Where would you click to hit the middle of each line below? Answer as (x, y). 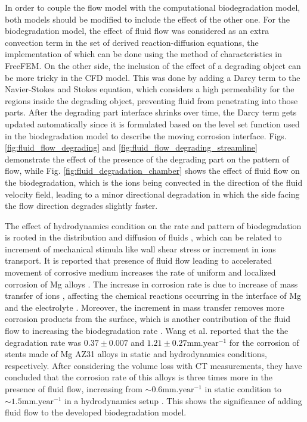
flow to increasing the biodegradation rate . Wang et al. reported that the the (147, 331)
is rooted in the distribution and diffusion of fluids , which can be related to (143, 237)
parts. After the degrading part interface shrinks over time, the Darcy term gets (151, 112)
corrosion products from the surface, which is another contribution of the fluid (148, 319)
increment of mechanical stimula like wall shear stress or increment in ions (140, 248)
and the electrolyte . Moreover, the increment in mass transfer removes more (145, 307)
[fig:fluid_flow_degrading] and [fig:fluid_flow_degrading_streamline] (131, 147)
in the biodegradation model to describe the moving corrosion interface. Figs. (146, 135)
